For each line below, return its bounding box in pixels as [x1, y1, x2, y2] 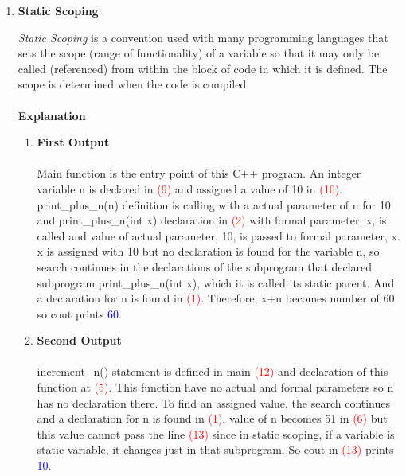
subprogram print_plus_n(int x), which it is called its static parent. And [37, 274, 395, 291]
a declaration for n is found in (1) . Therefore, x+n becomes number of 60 [37, 290, 395, 306]
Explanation [18, 107, 86, 123]
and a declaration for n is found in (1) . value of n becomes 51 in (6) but [37, 410, 388, 427]
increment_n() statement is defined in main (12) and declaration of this [37, 363, 388, 380]
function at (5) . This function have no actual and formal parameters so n [37, 379, 394, 396]
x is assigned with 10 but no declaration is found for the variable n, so [37, 243, 380, 259]
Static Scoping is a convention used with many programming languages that [18, 29, 388, 45]
